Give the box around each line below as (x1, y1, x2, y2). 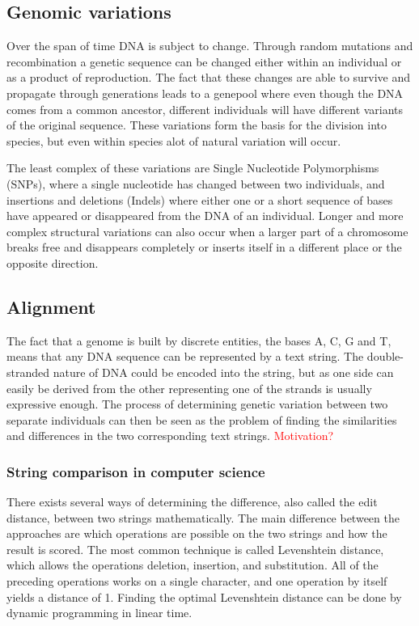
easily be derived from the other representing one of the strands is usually (6, 379, 372, 396)
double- (366, 348, 404, 365)
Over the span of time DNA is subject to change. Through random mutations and (6, 37, 413, 54)
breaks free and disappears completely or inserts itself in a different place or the (6, 239, 402, 256)
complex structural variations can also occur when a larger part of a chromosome (6, 222, 408, 239)
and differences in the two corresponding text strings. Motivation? (6, 427, 334, 444)
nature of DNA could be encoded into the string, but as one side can (53, 363, 394, 380)
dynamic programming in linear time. (6, 604, 193, 621)
